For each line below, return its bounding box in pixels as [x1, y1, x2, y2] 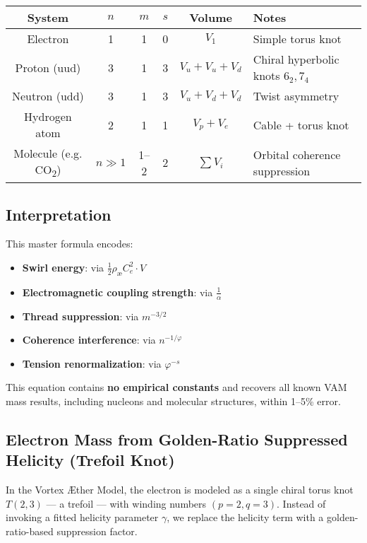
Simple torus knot [253, 30, 342, 47]
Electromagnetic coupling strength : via [22, 284, 213, 299]
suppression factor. [56, 523, 138, 538]
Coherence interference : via [22, 332, 156, 347]
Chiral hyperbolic [253, 51, 339, 67]
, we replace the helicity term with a [167, 510, 324, 525]
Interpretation [6, 203, 112, 225]
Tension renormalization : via [22, 356, 162, 370]
